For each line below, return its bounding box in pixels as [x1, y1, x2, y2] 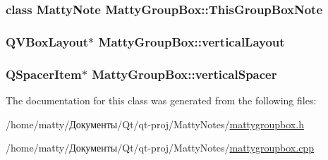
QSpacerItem [6, 65, 82, 82]
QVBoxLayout [6, 32, 89, 50]
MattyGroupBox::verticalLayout [98, 32, 285, 50]
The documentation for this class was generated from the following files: [6, 92, 317, 107]
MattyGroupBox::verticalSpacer [92, 65, 277, 82]
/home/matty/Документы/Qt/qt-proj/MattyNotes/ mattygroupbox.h [6, 116, 304, 131]
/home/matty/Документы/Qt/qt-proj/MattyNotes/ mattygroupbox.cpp [6, 140, 314, 155]
